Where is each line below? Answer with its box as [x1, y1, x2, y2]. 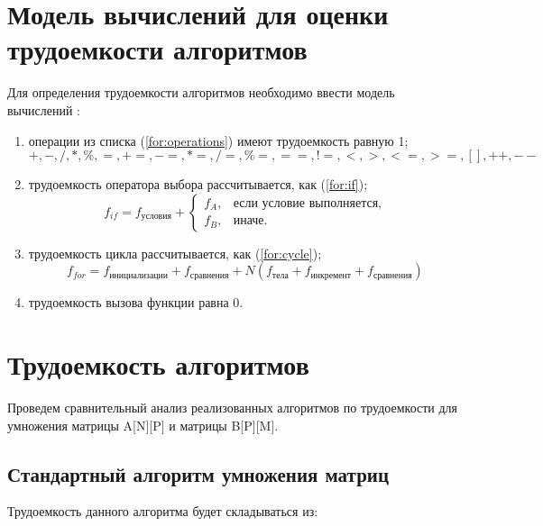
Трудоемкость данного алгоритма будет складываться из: [7, 502, 318, 521]
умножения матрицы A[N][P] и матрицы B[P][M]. [7, 415, 279, 434]
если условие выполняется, [233, 196, 382, 210]
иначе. [233, 214, 268, 228]
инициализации [109, 270, 168, 280]
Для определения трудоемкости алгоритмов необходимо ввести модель [7, 83, 395, 102]
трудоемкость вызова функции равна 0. [28, 293, 244, 312]
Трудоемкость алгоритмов [7, 346, 309, 383]
